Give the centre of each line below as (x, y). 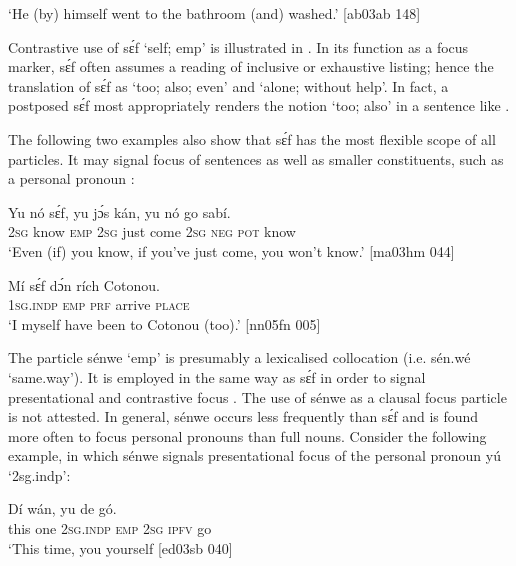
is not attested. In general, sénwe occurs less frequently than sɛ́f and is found (243, 416)
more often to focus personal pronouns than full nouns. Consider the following (247, 435)
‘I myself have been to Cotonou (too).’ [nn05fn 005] (164, 323)
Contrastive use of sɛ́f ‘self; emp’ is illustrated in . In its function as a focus (238, 46)
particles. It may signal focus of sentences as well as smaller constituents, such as (256, 158)
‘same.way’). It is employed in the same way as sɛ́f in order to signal (217, 376)
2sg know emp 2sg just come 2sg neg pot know (152, 231)
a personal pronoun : (71, 178)
